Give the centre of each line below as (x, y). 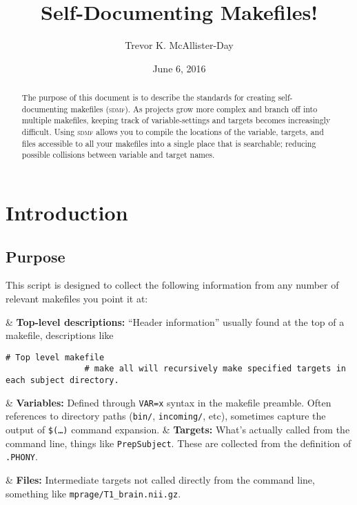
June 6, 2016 (179, 68)
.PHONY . (22, 456)
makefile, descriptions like (60, 335)
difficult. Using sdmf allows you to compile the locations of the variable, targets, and (173, 132)
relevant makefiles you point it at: (77, 299)
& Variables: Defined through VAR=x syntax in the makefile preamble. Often (169, 402)
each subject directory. (62, 381)
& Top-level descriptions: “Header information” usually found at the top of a (175, 321)
